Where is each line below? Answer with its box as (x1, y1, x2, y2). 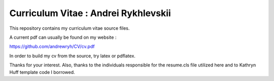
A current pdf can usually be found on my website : (9, 34, 117, 40)
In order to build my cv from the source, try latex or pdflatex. (9, 53, 135, 59)
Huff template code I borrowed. (9, 69, 76, 75)
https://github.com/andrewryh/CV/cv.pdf (9, 43, 95, 50)
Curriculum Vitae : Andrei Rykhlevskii (9, 8, 171, 19)
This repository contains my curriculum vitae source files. (9, 25, 130, 31)
